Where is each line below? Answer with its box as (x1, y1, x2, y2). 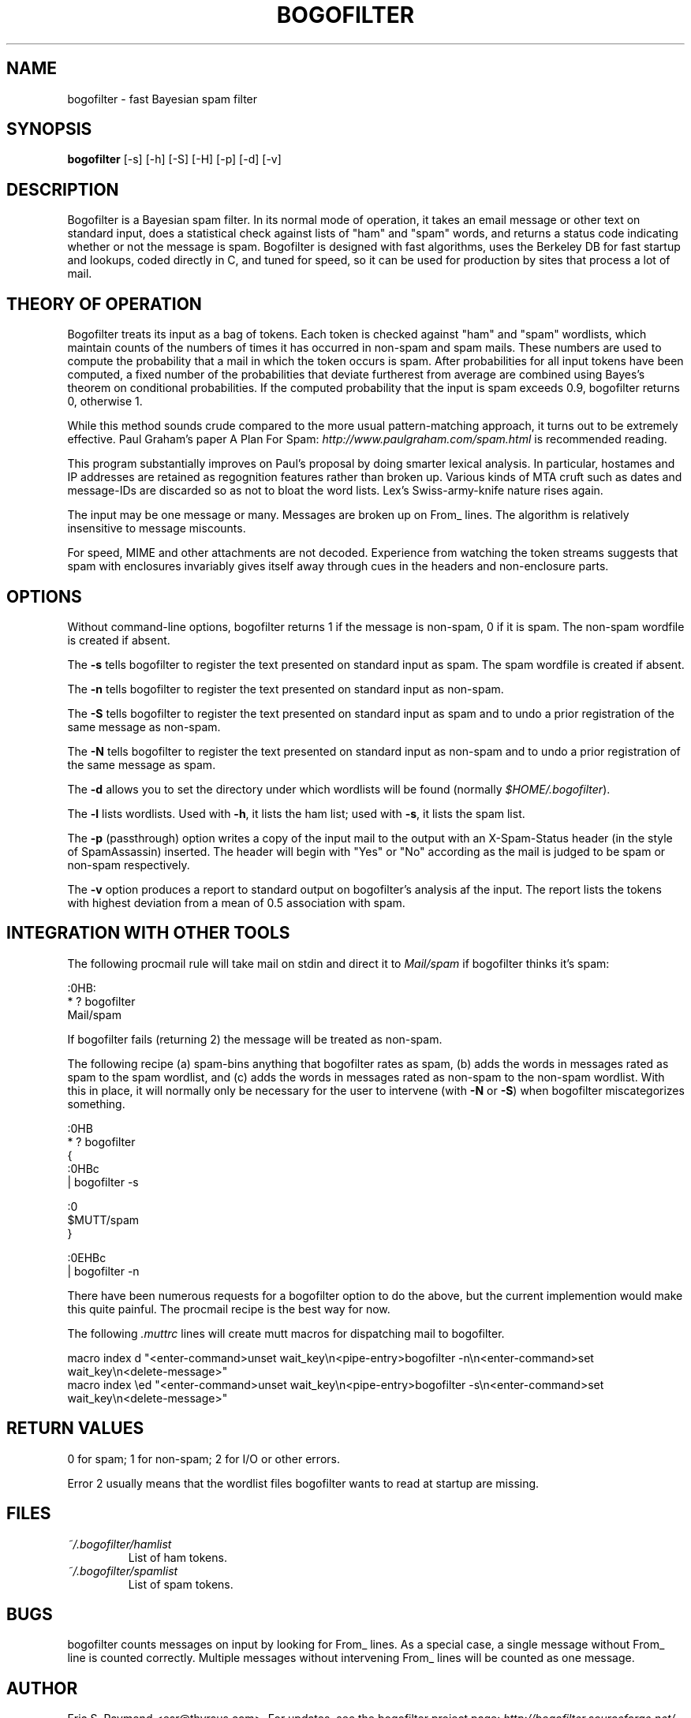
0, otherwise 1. (67, 394, 143, 409)
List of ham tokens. (128, 1550, 227, 1564)
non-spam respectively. (67, 857, 190, 872)
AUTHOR (6, 1678, 78, 1698)
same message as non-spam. (67, 719, 221, 734)
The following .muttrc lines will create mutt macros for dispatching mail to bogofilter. (67, 1326, 505, 1340)
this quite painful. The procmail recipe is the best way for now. (67, 1302, 390, 1316)
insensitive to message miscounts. (67, 521, 246, 536)
